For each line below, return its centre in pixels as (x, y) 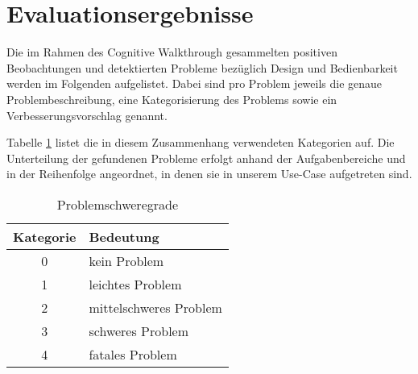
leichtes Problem (135, 284)
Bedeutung (124, 236)
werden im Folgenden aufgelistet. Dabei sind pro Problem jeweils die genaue (195, 83)
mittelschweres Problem (155, 307)
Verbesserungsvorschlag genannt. (87, 115)
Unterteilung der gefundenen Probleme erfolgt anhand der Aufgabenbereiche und (206, 158)
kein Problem (126, 260)
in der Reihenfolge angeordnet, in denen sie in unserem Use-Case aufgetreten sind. (209, 174)
